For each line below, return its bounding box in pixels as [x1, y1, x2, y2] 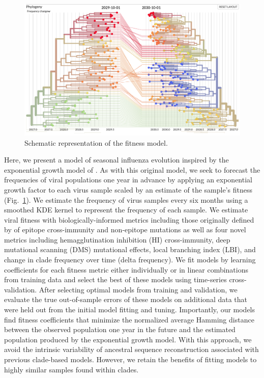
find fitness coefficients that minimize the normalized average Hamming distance [4, 314, 254, 325]
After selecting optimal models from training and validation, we [39, 284, 238, 294]
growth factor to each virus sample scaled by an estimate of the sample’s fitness [4, 184, 252, 195]
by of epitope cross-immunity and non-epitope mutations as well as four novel [4, 224, 246, 235]
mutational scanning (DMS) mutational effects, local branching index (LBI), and [4, 244, 256, 255]
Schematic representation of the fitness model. [24, 137, 168, 148]
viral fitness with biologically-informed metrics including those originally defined [4, 214, 254, 225]
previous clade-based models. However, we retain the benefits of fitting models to [4, 354, 257, 365]
